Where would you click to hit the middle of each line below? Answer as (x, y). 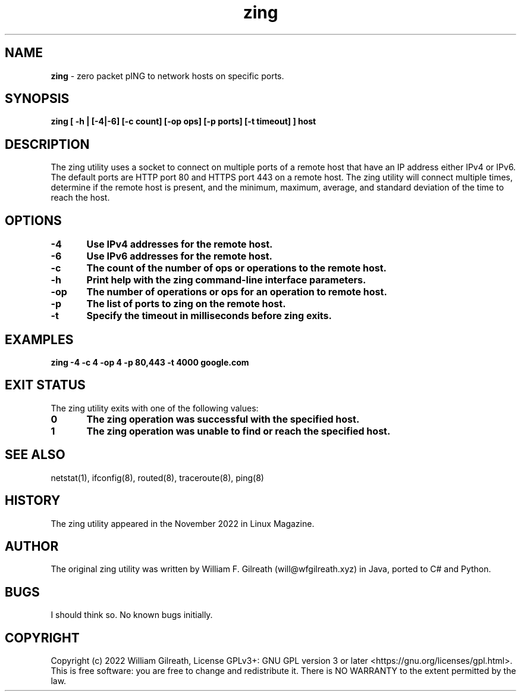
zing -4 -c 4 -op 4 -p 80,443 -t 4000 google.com (150, 362)
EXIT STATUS (45, 385)
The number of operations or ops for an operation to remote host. (237, 292)
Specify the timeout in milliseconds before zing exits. (209, 316)
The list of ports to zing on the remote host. (186, 304)
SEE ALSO (35, 455)
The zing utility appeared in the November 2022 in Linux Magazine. (183, 523)
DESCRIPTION (47, 144)
